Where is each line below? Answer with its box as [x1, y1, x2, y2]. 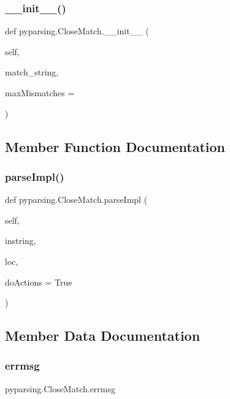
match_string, [5, 66, 59, 78]
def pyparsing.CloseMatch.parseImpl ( [5, 193, 148, 206]
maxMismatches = [5, 86, 75, 99]
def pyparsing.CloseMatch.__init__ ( [5, 25, 149, 37]
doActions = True [5, 275, 72, 288]
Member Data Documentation [5, 326, 201, 345]
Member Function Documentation [5, 137, 226, 156]
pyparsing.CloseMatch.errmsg [5, 382, 116, 395]
